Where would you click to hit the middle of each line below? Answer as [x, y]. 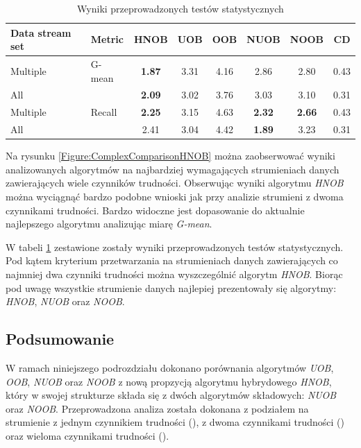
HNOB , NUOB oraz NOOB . [65, 301]
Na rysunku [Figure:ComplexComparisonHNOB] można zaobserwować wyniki [170, 156]
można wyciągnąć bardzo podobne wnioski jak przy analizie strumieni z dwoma [175, 197]
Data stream [41, 32]
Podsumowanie [60, 339]
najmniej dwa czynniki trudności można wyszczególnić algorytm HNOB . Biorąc [174, 274]
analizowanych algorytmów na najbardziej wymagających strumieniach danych [173, 169]
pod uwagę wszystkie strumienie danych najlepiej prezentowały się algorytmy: [171, 287]
